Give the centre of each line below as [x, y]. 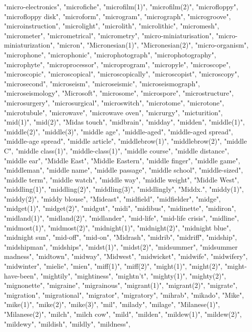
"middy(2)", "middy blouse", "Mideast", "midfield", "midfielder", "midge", [113, 198]
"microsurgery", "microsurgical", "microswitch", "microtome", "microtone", [114, 102]
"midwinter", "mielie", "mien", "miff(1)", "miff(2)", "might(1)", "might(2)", [113, 266]
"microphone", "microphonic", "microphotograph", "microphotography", [110, 54]
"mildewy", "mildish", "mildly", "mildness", [67, 323]
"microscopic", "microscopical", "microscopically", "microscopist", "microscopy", [122, 74]
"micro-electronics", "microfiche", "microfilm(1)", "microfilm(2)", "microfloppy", [121, 6]
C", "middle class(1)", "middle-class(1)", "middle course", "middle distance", [117, 150]
